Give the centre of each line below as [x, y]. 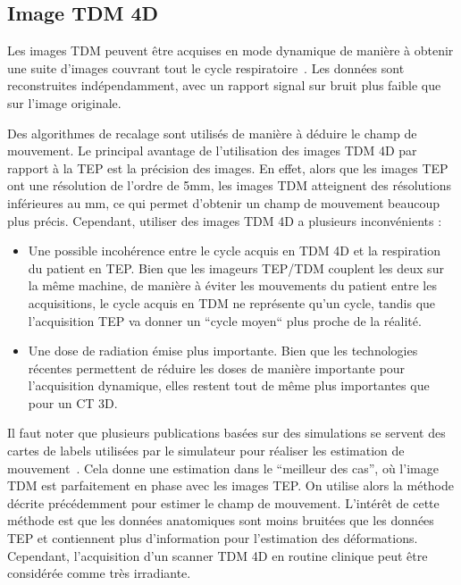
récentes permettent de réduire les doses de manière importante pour [217, 368]
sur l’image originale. [64, 102]
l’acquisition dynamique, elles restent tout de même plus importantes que [229, 385]
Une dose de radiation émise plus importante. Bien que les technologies [223, 351]
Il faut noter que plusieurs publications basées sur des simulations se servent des [226, 433]
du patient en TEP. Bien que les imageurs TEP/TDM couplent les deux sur [236, 267]
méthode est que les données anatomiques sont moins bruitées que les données [221, 520]
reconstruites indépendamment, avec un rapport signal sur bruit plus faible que [224, 85]
